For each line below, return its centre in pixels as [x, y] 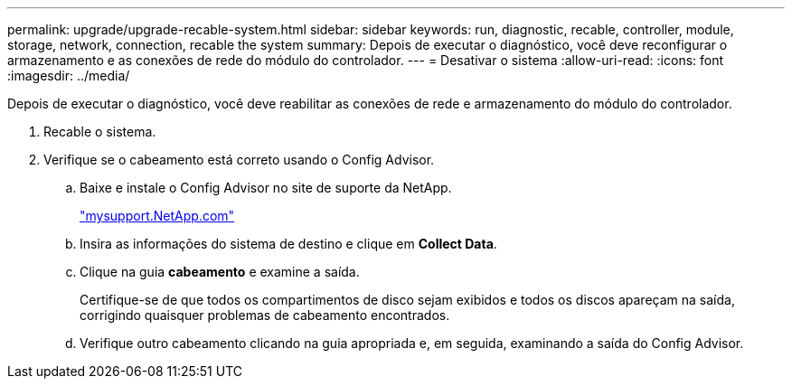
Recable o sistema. [100, 132]
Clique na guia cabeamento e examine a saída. [220, 272]
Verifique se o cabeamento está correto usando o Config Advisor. [239, 160]
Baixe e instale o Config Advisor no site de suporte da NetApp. [266, 188]
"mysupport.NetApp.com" [157, 216]
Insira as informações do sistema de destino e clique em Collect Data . [288, 244]
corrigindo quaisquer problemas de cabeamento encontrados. [265, 315]
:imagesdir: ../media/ [69, 75]
